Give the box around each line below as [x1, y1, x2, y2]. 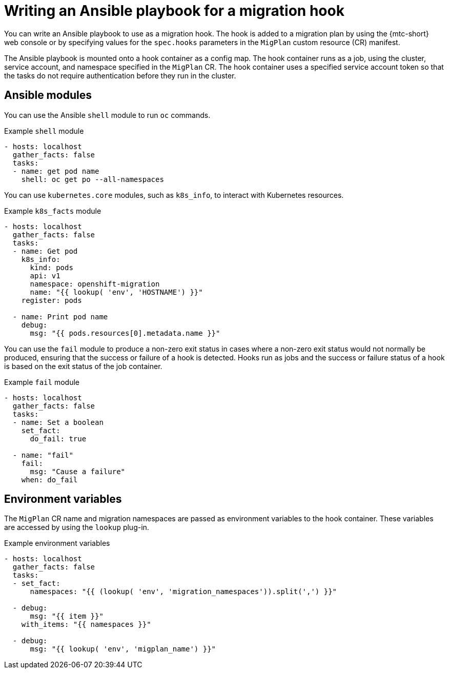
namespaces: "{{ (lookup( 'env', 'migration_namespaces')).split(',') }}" [30, 587, 337, 596]
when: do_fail [21, 475, 78, 484]
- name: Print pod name [12, 312, 108, 321]
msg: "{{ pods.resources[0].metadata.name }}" [30, 329, 220, 337]
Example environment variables [4, 539, 110, 548]
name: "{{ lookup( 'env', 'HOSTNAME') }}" [30, 288, 203, 296]
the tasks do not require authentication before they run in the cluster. [4, 71, 236, 80]
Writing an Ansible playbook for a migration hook [4, 2, 344, 19]
